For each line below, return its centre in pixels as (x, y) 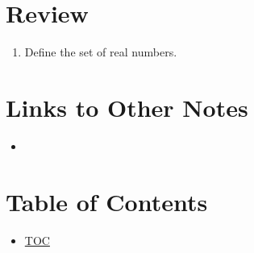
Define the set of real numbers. (101, 52)
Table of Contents (107, 201)
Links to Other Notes (127, 107)
